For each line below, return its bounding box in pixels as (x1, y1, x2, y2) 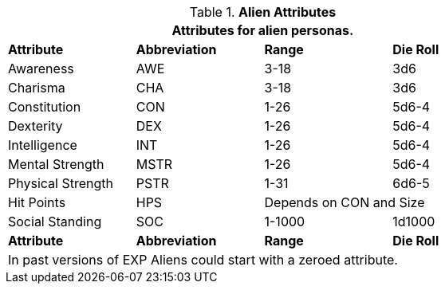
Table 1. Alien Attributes (189, 4, 337, 20)
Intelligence (8, 137, 77, 153)
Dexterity (8, 118, 63, 134)
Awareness (8, 61, 74, 76)
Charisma (8, 80, 65, 96)
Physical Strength (8, 175, 113, 191)
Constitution (8, 99, 81, 115)
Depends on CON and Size (264, 194, 425, 210)
